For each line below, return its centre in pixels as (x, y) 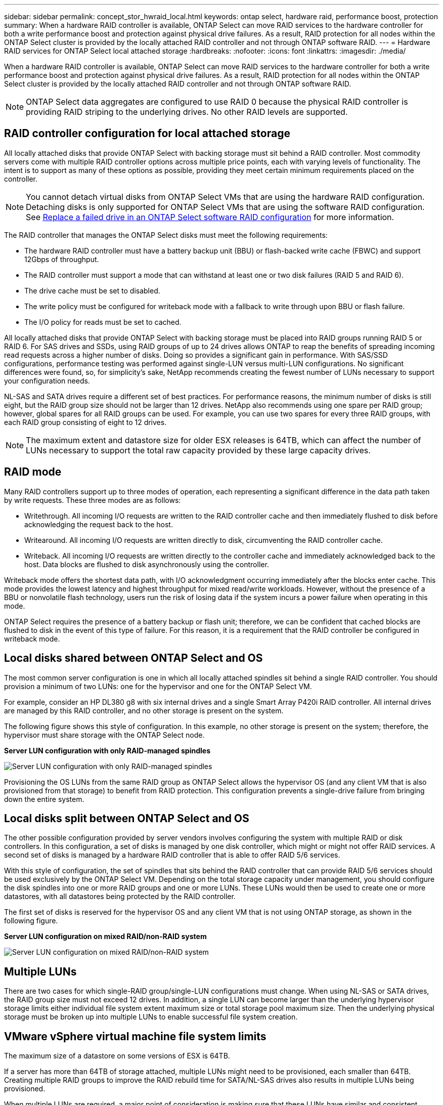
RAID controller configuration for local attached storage (147, 134)
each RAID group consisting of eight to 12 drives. (85, 422)
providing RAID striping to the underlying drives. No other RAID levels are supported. (187, 112)
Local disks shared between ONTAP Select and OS (134, 658)
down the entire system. (44, 799)
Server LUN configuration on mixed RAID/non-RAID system (105, 937)
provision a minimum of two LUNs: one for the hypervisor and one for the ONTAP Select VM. (158, 686)
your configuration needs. (47, 380)
